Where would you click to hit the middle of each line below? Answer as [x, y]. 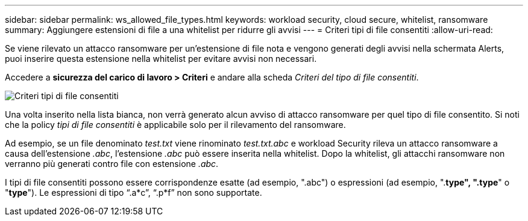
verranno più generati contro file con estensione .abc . [112, 164]
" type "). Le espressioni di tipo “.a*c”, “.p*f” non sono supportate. [134, 192]
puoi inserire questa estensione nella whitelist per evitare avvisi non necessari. [161, 59]
